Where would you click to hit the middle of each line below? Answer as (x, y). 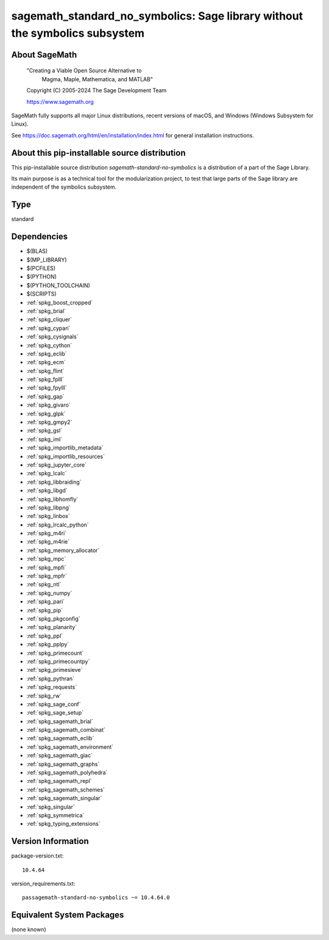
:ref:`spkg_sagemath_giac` (59, 756)
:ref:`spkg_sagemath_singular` (64, 798)
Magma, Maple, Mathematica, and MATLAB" (97, 79)
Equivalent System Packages (68, 915)
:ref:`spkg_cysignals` (52, 337)
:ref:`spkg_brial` (46, 311)
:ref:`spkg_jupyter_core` (57, 465)
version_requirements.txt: (43, 884)
